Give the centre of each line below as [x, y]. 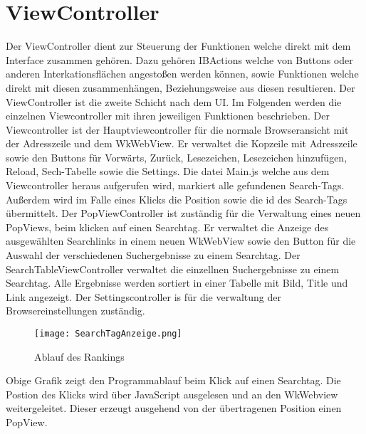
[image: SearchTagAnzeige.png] [108, 334]
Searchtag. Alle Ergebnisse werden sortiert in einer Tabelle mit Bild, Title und [177, 283]
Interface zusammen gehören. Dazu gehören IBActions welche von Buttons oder [179, 59]
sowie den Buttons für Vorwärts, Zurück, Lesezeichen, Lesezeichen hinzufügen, [177, 157]
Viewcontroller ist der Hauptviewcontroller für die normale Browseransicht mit [177, 129]
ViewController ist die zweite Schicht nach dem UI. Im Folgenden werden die [174, 101]
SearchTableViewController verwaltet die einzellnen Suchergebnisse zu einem [173, 269]
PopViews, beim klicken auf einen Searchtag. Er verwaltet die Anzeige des [167, 227]
